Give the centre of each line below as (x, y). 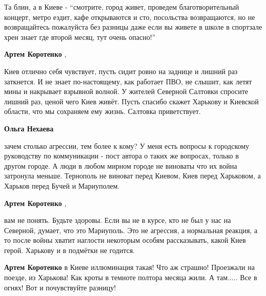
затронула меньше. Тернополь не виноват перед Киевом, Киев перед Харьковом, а (132, 176)
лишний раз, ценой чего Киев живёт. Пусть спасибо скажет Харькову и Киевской (131, 101)
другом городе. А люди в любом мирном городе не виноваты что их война (121, 165)
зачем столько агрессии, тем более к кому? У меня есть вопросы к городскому (127, 145)
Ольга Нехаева (29, 128)
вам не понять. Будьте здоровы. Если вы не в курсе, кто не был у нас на (118, 220)
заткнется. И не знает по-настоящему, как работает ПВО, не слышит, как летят (128, 81)
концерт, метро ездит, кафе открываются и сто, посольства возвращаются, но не (130, 17)
